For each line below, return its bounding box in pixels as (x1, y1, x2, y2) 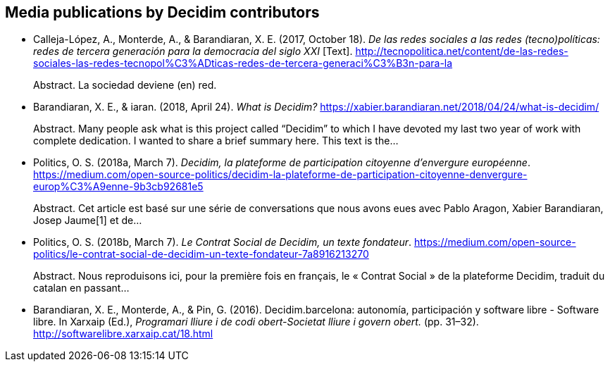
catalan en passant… (33, 282, 130, 294)
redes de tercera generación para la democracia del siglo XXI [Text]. (33, 45, 353, 58)
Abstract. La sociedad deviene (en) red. (33, 79, 217, 92)
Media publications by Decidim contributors (5, 4, 320, 21)
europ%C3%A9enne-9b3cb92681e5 (33, 180, 204, 193)
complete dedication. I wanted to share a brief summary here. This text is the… (33, 135, 399, 147)
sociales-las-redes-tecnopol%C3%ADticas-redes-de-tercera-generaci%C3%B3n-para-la (33, 57, 453, 70)
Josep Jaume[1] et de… (33, 214, 142, 227)
